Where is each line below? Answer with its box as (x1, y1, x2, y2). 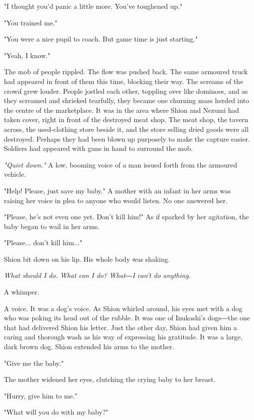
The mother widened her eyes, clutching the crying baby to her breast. (4, 374, 215, 384)
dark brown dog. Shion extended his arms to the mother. (4, 341, 174, 352)
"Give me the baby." (4, 357, 64, 368)
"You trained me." (4, 17, 58, 27)
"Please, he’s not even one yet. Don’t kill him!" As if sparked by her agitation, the (4, 211, 249, 222)
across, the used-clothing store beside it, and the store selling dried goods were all (4, 124, 249, 134)
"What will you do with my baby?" (4, 407, 108, 417)
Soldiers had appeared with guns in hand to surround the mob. (4, 143, 193, 153)
